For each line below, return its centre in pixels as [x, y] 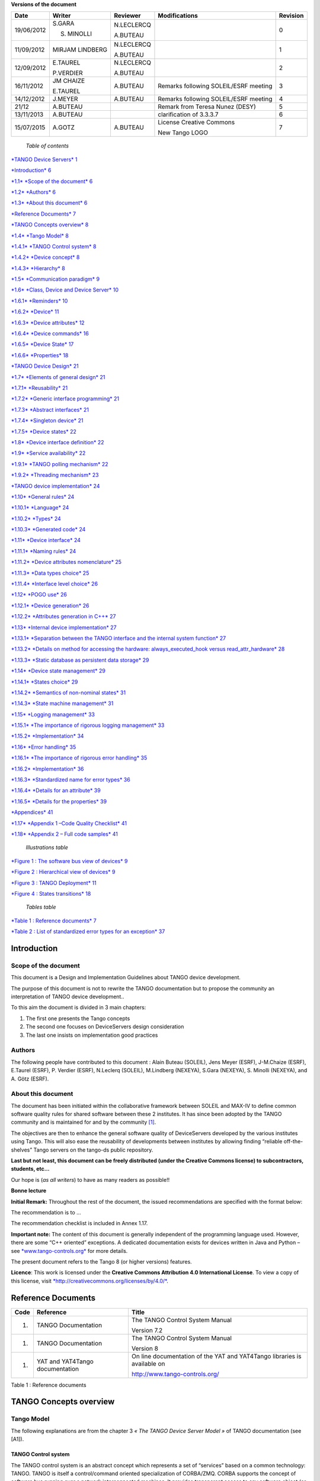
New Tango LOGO [183, 133]
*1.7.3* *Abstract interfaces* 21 [50, 409]
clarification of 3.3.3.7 [188, 114]
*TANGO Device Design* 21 [45, 366]
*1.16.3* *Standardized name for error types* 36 [71, 780]
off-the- [293, 1142]
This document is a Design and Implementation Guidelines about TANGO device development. [126, 977]
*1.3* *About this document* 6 [49, 203]
